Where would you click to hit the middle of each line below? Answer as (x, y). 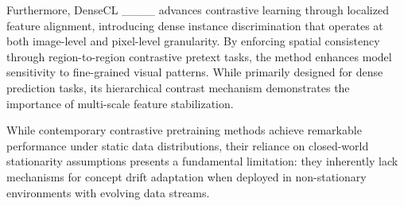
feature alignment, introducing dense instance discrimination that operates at (195, 25)
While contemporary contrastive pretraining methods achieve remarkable (184, 130)
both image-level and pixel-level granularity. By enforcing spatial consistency (193, 41)
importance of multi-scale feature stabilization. (120, 103)
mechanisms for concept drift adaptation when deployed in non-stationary (186, 176)
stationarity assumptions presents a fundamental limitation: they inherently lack (202, 161)
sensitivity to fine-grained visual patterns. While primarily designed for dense (195, 72)
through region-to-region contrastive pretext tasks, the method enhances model (199, 56)
